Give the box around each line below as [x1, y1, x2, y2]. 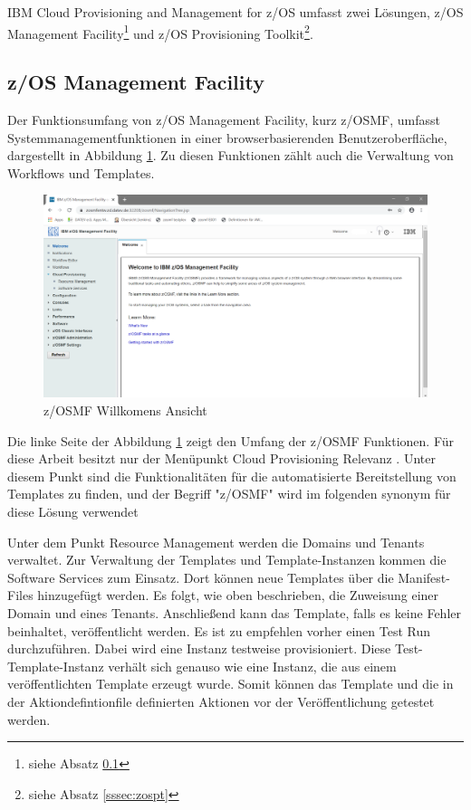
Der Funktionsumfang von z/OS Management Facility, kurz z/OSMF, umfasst [7, 110, 440, 129]
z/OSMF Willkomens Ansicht [43, 401, 207, 420]
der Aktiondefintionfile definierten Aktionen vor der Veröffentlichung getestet [7, 691, 435, 710]
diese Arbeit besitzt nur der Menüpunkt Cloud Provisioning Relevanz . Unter [7, 449, 436, 468]
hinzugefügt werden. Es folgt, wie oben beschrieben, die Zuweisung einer [37, 586, 439, 605]
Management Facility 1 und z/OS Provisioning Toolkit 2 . [7, 21, 313, 43]
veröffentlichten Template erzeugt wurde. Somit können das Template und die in [7, 674, 454, 693]
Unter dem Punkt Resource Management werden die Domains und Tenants [7, 532, 425, 551]
